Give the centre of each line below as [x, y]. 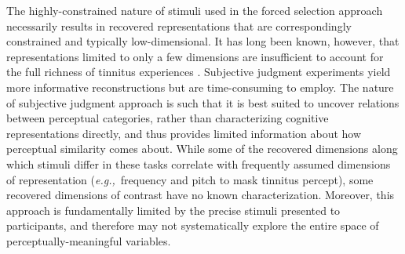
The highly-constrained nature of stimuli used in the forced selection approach [195, 10]
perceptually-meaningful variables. [89, 240]
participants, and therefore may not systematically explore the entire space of [193, 225]
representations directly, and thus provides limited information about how [184, 133]
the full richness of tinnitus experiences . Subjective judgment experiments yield [199, 72]
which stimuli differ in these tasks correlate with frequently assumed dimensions [199, 163]
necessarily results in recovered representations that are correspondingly [179, 25]
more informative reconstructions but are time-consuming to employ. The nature [200, 87]
